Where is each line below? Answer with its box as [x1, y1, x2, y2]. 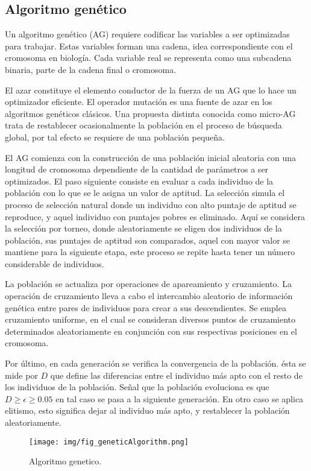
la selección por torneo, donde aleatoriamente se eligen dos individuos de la [5, 222, 282, 235]
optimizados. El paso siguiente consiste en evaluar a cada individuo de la [5, 174, 274, 187]
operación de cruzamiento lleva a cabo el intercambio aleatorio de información [5, 289, 293, 302]
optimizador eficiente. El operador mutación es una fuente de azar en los [5, 95, 272, 108]
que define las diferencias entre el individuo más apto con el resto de [50, 368, 303, 381]
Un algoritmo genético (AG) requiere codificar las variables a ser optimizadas [5, 28, 290, 40]
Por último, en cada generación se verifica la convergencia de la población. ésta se [5, 357, 306, 370]
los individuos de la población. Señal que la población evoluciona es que [5, 381, 269, 393]
